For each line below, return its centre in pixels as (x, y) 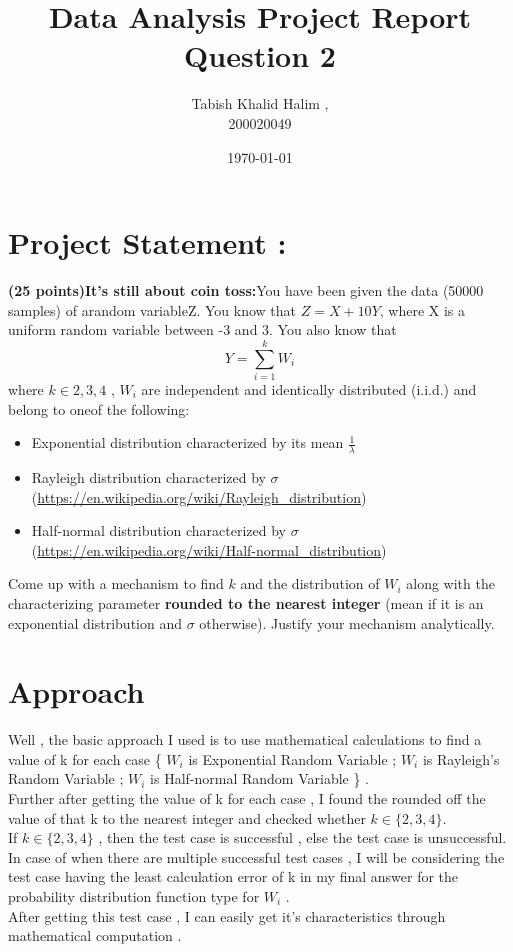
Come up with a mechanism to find (116, 583)
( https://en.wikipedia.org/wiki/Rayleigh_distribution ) (199, 496)
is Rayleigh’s (461, 758)
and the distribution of (310, 583)
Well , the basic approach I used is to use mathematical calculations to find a (245, 739)
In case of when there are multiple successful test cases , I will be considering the (256, 856)
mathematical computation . (95, 935)
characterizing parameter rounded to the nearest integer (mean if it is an (246, 602)
